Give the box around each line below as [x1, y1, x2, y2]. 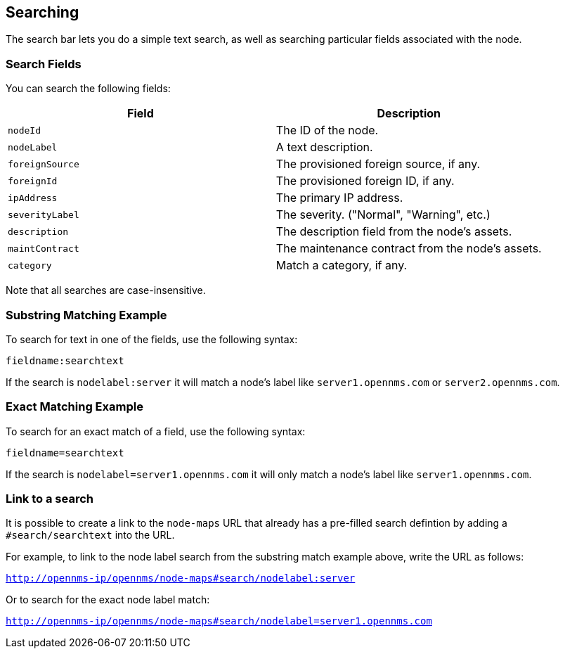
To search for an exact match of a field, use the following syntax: [6, 425, 306, 437]
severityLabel [8, 209, 79, 220]
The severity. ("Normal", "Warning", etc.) [275, 207, 491, 222]
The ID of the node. [275, 123, 379, 138]
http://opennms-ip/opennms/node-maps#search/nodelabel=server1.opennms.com [6, 615, 432, 627]
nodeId [8, 124, 41, 136]
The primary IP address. [275, 191, 403, 205]
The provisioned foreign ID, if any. [275, 174, 455, 188]
